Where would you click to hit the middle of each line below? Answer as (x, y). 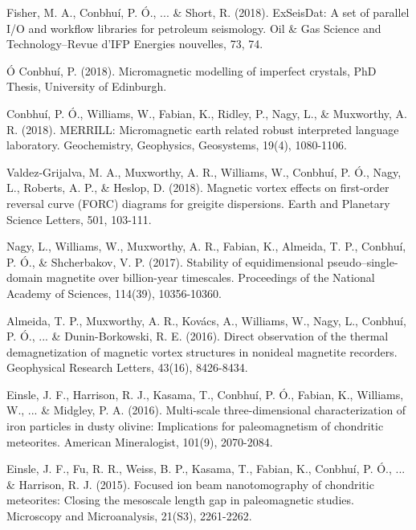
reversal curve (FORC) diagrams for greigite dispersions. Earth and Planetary (198, 203)
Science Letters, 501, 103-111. (79, 219)
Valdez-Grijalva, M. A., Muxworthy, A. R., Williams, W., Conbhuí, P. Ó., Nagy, (204, 171)
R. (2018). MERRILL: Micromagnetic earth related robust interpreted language (203, 129)
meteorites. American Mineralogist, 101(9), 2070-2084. (140, 441)
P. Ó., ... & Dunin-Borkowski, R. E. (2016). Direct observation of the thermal (198, 336)
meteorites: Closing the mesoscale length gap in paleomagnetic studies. (180, 500)
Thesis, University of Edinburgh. (87, 86)
